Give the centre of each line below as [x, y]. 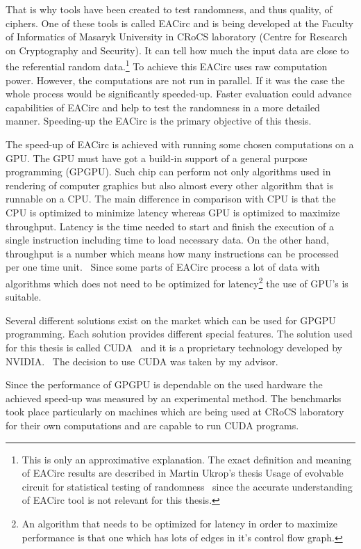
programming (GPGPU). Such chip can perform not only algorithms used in [168, 172]
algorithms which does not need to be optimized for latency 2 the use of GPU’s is [177, 282]
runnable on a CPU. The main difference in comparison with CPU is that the [171, 199]
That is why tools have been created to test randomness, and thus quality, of [169, 9]
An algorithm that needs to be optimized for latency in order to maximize [179, 523]
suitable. [24, 297]
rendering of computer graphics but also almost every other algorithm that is [169, 185]
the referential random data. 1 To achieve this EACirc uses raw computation [167, 65]
